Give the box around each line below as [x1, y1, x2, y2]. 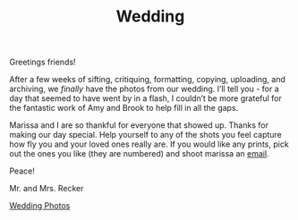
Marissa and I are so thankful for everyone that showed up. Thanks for [9, 120, 268, 131]
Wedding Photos [9, 200, 71, 211]
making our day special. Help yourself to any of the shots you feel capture [9, 130, 282, 140]
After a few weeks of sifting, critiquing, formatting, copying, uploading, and [9, 74, 286, 85]
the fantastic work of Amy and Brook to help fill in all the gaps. [9, 103, 239, 114]
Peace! [9, 165, 36, 176]
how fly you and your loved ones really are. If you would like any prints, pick [9, 139, 289, 149]
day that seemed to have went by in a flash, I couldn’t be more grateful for [9, 93, 282, 104]
